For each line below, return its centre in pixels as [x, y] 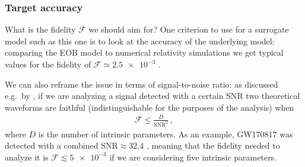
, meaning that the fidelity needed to [213, 145]
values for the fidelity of [48, 64]
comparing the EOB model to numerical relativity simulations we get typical [144, 52]
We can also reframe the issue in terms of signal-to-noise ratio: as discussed [142, 84]
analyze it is [27, 157]
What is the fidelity [40, 29]
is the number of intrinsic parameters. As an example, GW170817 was [166, 134]
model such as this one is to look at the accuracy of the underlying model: [140, 41]
